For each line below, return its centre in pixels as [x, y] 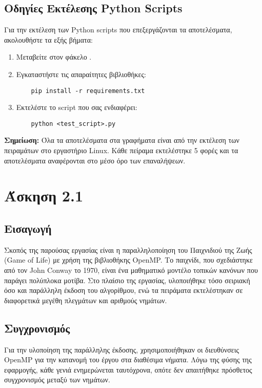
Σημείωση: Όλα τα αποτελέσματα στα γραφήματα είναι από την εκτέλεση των [122, 140]
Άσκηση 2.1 [44, 196]
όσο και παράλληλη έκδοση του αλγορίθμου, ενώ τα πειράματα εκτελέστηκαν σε [124, 290]
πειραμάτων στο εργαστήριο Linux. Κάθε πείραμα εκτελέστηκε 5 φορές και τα [121, 150]
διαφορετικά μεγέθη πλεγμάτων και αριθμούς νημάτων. [86, 300]
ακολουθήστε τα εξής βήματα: [48, 39]
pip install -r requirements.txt [88, 91]
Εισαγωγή [28, 228]
